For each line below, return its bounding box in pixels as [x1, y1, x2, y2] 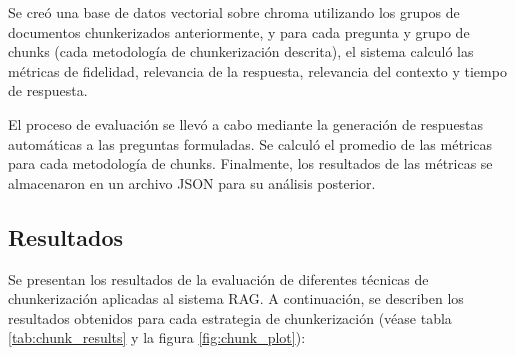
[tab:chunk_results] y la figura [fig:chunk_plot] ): [8, 327, 306, 348]
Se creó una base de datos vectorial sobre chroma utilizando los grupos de [8, 2, 460, 22]
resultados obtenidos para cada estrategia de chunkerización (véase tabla [8, 307, 452, 328]
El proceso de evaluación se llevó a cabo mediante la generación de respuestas [8, 113, 484, 134]
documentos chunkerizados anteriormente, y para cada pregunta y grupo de [8, 21, 470, 42]
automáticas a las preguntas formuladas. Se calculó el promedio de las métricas [8, 133, 492, 154]
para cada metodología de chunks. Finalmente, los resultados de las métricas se [8, 153, 493, 174]
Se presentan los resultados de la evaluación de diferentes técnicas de [8, 268, 429, 289]
